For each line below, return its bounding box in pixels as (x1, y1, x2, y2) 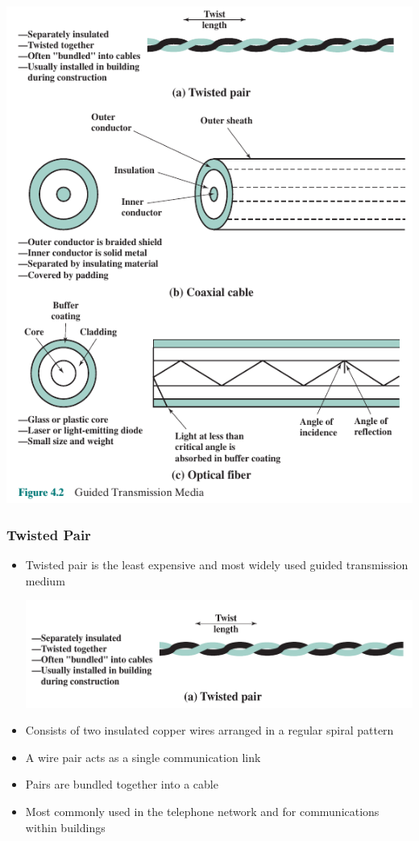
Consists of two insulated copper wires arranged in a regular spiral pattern (25, 722, 394, 739)
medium (25, 572, 65, 589)
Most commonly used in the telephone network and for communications (25, 803, 380, 820)
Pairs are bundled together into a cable (25, 776, 218, 793)
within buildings (25, 818, 106, 835)
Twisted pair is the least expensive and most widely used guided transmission (25, 556, 409, 573)
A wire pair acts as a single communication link (25, 748, 261, 765)
